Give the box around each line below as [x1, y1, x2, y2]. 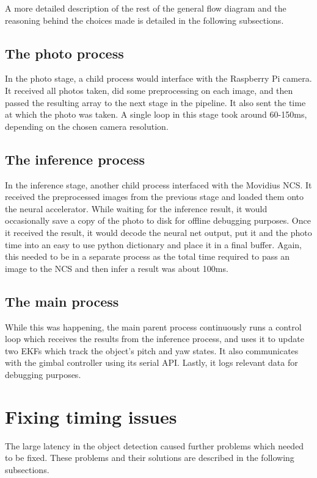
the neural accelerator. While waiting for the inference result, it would [5, 202, 268, 215]
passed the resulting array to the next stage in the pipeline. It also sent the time [5, 96, 306, 109]
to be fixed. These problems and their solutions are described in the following [5, 451, 294, 464]
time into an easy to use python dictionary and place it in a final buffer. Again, [5, 238, 302, 251]
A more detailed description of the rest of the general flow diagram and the [5, 2, 286, 14]
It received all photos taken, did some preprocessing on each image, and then [5, 84, 293, 96]
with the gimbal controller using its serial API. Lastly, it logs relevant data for [5, 356, 298, 369]
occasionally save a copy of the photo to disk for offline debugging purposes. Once [5, 214, 311, 227]
